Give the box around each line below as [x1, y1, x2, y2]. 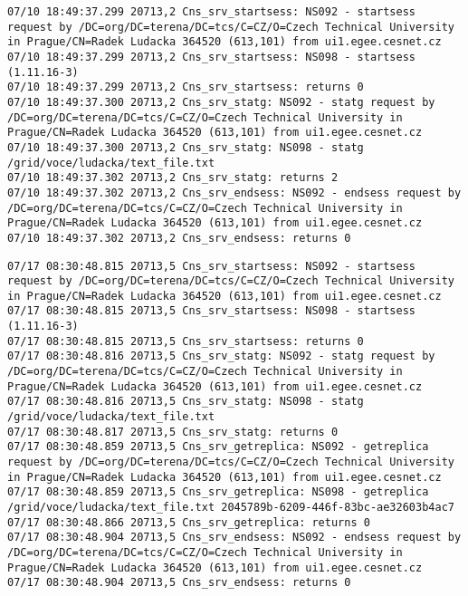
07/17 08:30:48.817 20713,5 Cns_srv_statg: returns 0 [7, 425, 339, 438]
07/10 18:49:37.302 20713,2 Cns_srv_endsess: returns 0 [7, 231, 351, 245]
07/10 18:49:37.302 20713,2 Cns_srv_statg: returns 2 [7, 171, 339, 185]
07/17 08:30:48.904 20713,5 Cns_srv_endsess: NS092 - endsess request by [7, 531, 462, 544]
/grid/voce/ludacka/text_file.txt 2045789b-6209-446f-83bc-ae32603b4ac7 [7, 501, 454, 514]
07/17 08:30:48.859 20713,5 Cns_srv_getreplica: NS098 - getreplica [7, 485, 429, 499]
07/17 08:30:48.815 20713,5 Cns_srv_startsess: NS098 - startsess [7, 304, 416, 318]
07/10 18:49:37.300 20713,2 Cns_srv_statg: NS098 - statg [7, 140, 364, 154]
